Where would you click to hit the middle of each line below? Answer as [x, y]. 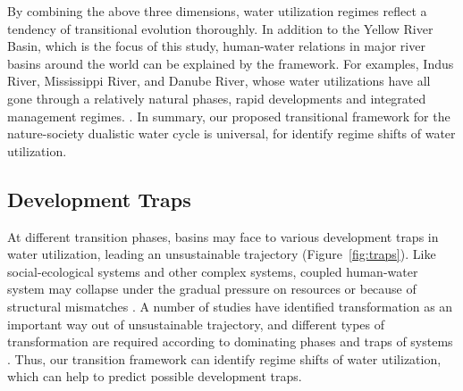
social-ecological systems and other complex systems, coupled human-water [213, 271]
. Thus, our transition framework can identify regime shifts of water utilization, [224, 358]
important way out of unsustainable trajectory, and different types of [196, 324]
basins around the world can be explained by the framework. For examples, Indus [231, 63]
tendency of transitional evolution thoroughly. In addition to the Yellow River [220, 28]
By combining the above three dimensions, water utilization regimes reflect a [217, 11]
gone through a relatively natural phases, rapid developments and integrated [217, 98]
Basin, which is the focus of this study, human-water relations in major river [216, 46]
